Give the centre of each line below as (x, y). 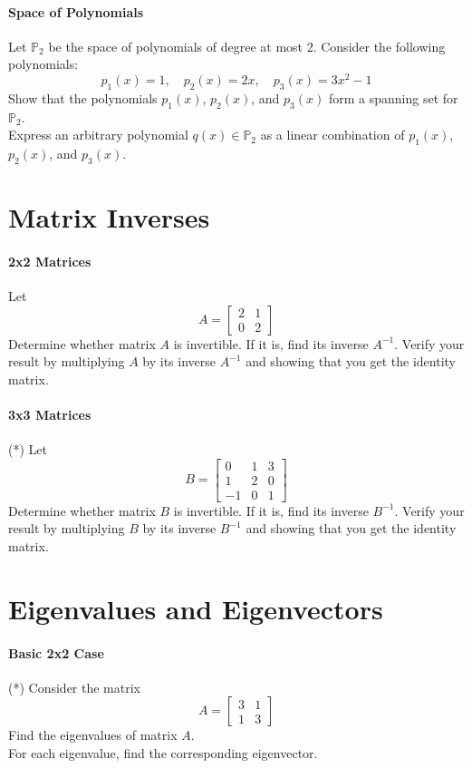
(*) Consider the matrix (74, 687)
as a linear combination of (332, 135)
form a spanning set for (393, 97)
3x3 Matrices (50, 414)
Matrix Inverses (109, 217)
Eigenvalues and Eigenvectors (196, 608)
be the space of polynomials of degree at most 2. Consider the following (247, 46)
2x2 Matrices (50, 261)
